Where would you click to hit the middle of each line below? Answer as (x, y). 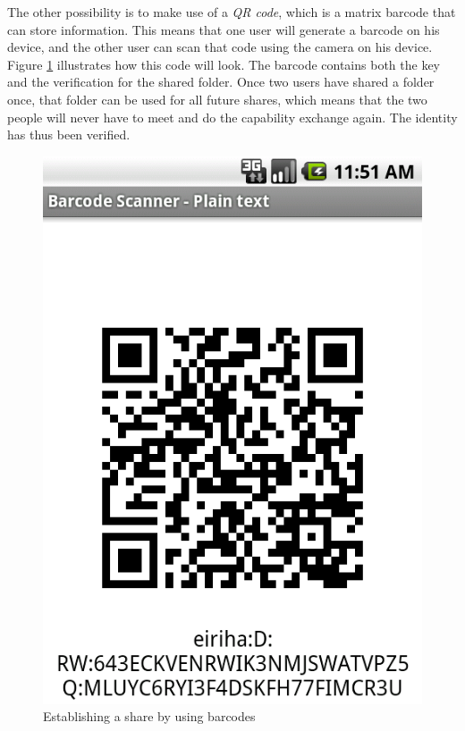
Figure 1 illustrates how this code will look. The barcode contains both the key (224, 64)
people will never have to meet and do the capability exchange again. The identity (232, 117)
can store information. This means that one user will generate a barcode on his (224, 29)
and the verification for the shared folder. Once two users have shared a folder (221, 82)
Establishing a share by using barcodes (149, 716)
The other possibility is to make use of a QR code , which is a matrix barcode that (232, 12)
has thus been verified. (69, 134)
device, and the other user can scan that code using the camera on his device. (220, 47)
